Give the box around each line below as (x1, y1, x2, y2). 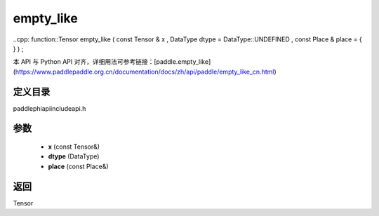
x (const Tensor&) (48, 142, 100, 151)
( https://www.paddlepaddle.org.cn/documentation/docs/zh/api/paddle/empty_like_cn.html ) (13, 67, 277, 76)
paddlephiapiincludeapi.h (13, 104, 86, 112)
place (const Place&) (48, 162, 109, 170)
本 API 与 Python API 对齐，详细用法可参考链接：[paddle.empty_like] (13, 58, 211, 66)
